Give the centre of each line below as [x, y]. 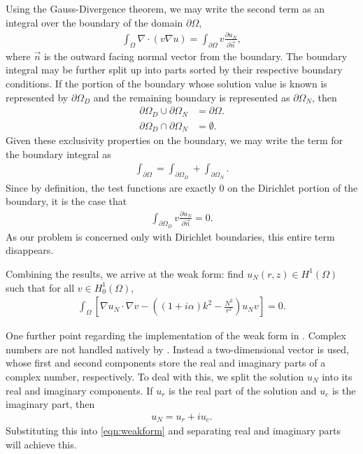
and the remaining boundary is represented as [192, 97]
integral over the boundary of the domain [94, 22]
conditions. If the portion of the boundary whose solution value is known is [166, 83]
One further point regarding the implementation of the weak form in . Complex [176, 335]
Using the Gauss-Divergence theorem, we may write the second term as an [165, 8]
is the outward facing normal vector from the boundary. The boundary [195, 56]
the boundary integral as [58, 154]
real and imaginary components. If [79, 390]
